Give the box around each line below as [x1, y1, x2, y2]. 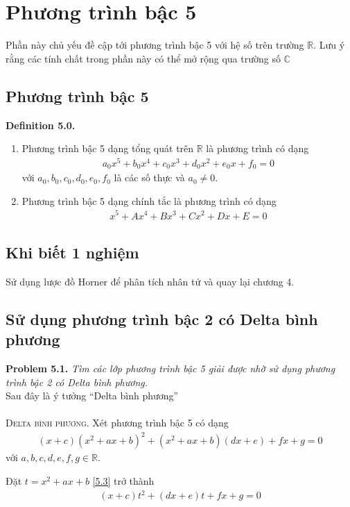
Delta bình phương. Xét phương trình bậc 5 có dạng [6, 415, 229, 430]
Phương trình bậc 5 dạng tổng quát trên [21, 141, 194, 156]
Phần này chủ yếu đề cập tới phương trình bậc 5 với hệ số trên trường [6, 38, 304, 52]
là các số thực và [114, 170, 185, 185]
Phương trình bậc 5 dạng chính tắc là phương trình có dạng [21, 193, 277, 208]
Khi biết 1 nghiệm [6, 241, 139, 263]
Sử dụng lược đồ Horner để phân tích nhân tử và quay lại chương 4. [6, 274, 295, 288]
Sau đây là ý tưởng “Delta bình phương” [6, 388, 179, 403]
